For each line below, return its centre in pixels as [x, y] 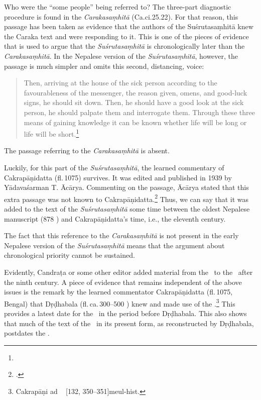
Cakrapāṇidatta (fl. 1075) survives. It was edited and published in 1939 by [118, 177]
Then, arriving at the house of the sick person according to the [120, 83]
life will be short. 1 [51, 133]
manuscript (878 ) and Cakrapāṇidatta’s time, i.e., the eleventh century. [115, 218]
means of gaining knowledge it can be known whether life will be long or [135, 122]
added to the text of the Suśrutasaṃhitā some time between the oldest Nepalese [127, 209]
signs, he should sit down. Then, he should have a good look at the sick [134, 102]
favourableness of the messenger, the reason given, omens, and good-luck [136, 92]
